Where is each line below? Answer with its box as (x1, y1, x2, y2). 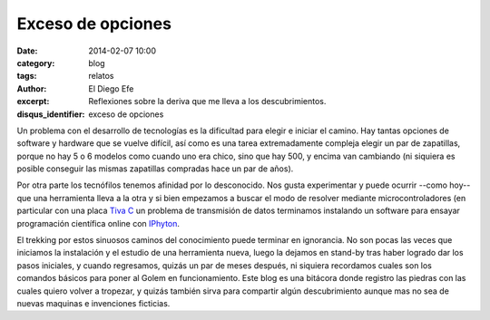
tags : (16, 71, 37, 82)
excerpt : (16, 96, 50, 107)
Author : (16, 82, 47, 94)
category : (16, 57, 55, 68)
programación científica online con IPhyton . (16, 218, 181, 228)
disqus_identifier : (16, 109, 85, 120)
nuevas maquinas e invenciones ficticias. (16, 297, 171, 308)
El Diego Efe (88, 82, 134, 94)
